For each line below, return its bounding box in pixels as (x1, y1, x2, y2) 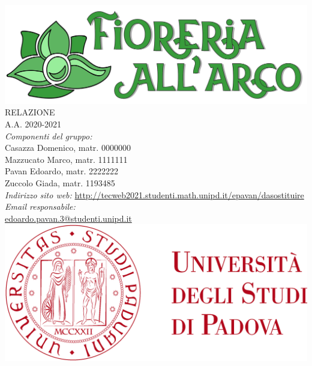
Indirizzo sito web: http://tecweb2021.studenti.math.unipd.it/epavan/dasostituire (5, 188, 304, 201)
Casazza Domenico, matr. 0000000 (5, 141, 131, 154)
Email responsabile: (5, 200, 76, 213)
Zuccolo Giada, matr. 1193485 (5, 177, 115, 189)
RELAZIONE (5, 106, 55, 118)
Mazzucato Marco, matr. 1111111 (5, 153, 128, 165)
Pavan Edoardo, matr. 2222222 (5, 165, 119, 177)
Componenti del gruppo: (5, 129, 92, 142)
